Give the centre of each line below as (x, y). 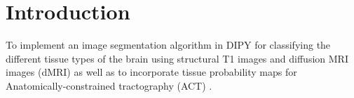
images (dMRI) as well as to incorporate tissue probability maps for (151, 72)
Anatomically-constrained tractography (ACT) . (109, 85)
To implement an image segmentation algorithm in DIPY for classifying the (168, 45)
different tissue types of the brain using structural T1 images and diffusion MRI (177, 58)
